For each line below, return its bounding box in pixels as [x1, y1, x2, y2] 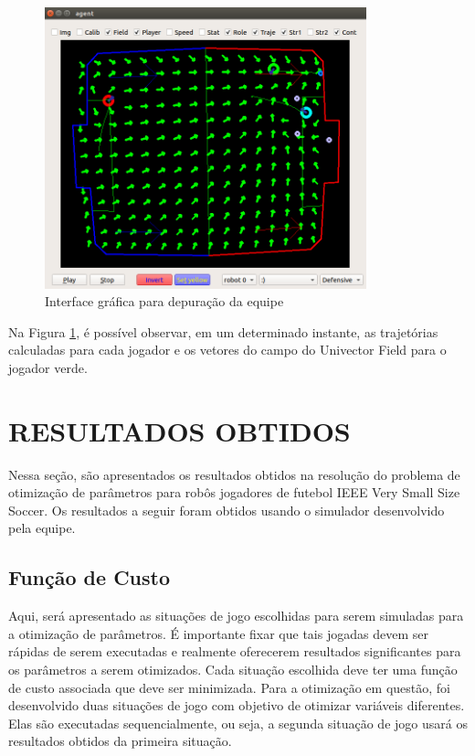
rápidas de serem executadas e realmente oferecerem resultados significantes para [8, 642, 461, 661]
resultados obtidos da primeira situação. [8, 731, 232, 751]
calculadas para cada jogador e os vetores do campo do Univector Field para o [8, 340, 447, 359]
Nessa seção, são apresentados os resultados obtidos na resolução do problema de [8, 464, 460, 484]
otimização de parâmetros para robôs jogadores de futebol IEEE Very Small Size [8, 483, 460, 502]
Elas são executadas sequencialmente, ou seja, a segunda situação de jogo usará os [8, 713, 468, 732]
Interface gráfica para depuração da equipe [45, 292, 284, 311]
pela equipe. [8, 518, 76, 538]
